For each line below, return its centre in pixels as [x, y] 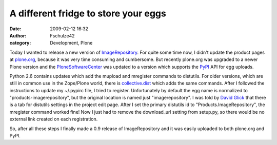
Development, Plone [71, 43]
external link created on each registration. [54, 119]
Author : [18, 35]
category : [20, 43]
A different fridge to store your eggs [88, 13]
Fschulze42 [62, 35]
